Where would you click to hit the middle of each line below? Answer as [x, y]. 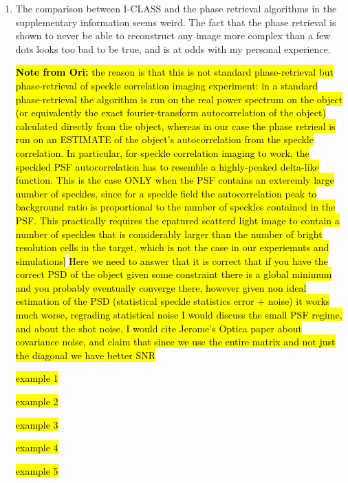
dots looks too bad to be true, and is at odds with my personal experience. [173, 49]
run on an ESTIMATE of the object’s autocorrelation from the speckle [164, 139]
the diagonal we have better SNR [86, 355]
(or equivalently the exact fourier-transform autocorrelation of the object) [171, 112]
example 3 [37, 424]
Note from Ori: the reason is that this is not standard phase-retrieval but [174, 72]
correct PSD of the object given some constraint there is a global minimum [174, 274]
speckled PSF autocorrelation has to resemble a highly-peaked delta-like [167, 166]
